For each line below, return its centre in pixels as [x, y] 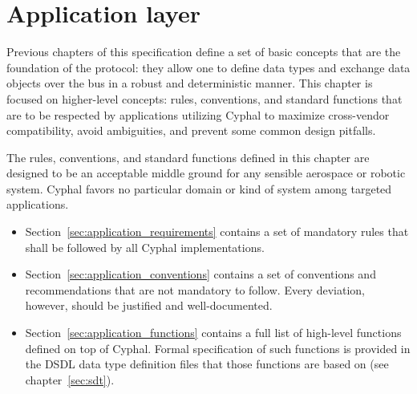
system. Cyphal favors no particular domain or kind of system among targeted [199, 188]
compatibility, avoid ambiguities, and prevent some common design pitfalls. [191, 130]
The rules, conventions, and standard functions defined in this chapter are [188, 157]
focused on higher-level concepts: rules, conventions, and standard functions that [204, 98]
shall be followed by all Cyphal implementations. [145, 247]
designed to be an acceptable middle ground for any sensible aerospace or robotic [206, 173]
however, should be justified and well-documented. [149, 305]
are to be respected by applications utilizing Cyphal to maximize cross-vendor [198, 114]
